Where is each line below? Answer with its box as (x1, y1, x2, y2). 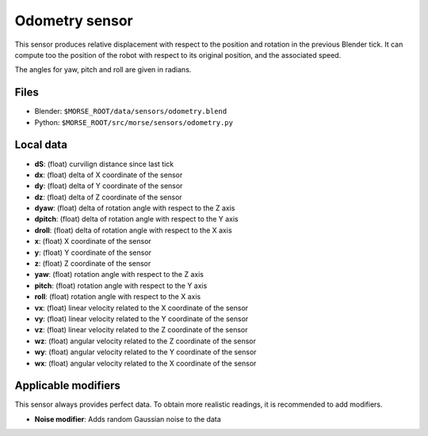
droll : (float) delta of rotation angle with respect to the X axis (34, 226, 233, 235)
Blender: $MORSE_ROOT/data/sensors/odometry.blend (34, 107, 227, 116)
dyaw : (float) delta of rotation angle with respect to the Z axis (34, 203, 235, 213)
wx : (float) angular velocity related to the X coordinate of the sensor (34, 358, 257, 368)
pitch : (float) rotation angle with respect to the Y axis (34, 281, 208, 290)
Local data (14, 138, 67, 152)
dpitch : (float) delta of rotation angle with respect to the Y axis (34, 214, 239, 224)
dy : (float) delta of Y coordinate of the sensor (34, 181, 183, 191)
